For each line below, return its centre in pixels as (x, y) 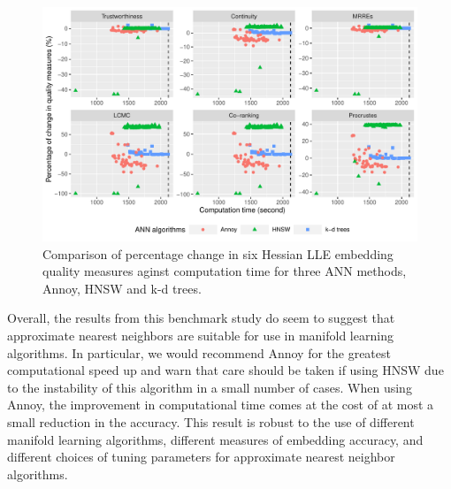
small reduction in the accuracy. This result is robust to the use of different (211, 421)
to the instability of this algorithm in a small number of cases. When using (210, 387)
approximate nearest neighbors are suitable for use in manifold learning (200, 335)
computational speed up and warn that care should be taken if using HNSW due (225, 370)
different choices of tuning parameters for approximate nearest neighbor (201, 457)
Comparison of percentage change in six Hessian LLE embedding (218, 253)
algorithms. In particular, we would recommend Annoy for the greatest (199, 352)
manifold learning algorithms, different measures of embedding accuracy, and (215, 439)
